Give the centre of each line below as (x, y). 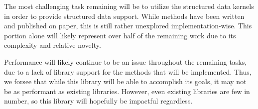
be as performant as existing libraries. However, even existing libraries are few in (127, 91)
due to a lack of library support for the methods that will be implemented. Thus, (128, 71)
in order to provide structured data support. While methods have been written (124, 16)
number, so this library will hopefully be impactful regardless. (98, 101)
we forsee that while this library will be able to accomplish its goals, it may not (125, 81)
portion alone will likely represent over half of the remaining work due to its (120, 35)
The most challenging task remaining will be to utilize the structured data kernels (129, 6)
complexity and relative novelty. (53, 45)
